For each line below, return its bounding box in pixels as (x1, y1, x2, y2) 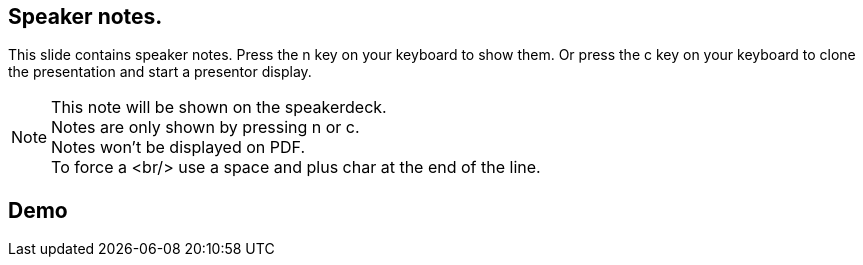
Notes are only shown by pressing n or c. (51, 117, 360, 138)
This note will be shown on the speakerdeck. (51, 97, 387, 118)
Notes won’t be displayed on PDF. (51, 137, 306, 158)
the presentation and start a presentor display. (8, 63, 312, 81)
